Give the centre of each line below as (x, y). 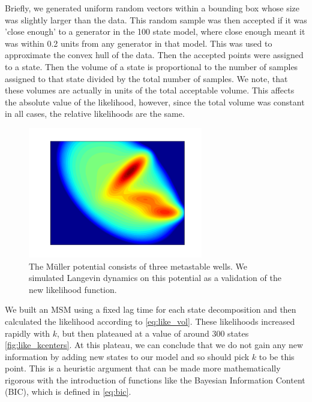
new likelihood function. (73, 289)
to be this (277, 356)
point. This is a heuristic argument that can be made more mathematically (143, 368)
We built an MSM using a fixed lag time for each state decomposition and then (151, 309)
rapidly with (28, 333)
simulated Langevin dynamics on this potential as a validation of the (155, 278)
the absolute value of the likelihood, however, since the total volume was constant (155, 102)
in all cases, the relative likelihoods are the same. (95, 114)
